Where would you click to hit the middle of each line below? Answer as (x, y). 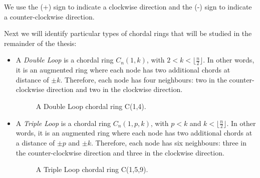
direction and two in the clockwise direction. (114, 89)
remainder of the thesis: (40, 43)
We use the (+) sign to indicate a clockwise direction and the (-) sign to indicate (128, 6)
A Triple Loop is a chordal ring (63, 123)
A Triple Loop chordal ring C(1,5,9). (92, 169)
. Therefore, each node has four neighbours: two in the (144, 79)
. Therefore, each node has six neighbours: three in (169, 142)
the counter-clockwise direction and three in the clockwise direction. (120, 152)
